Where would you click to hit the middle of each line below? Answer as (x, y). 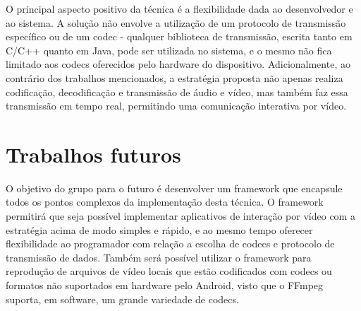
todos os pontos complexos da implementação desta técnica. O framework (165, 202)
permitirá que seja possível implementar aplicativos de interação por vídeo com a (180, 216)
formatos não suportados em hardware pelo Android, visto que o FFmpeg (165, 285)
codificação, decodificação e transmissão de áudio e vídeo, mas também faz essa (177, 92)
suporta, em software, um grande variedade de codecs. (122, 299)
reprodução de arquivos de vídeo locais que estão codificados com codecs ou (169, 271)
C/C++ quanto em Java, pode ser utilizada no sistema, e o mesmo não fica (169, 50)
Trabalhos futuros (93, 154)
